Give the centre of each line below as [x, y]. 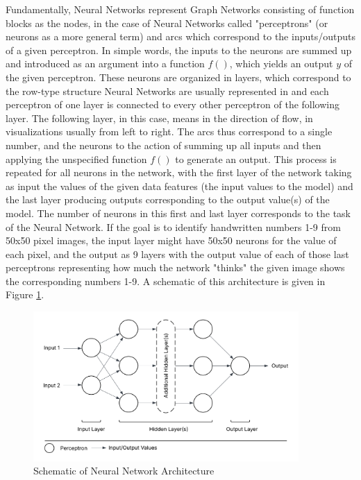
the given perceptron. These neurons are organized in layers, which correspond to [178, 77]
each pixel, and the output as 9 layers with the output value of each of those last [177, 254]
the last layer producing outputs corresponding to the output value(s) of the [168, 199]
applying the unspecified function [76, 158]
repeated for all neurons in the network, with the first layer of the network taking [179, 172]
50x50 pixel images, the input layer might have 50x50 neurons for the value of [171, 240]
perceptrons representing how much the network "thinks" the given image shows [175, 267]
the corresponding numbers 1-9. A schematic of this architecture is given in [166, 281]
